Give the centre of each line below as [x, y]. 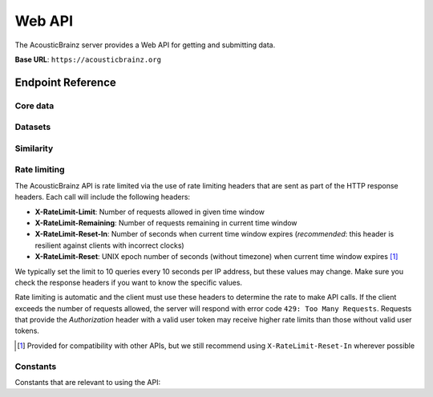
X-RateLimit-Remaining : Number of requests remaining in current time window [166, 223]
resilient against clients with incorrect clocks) [109, 245]
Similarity [34, 148]
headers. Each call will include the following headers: [103, 197]
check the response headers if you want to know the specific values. [129, 282]
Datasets [33, 127]
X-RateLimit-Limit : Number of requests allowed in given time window [150, 212]
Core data [34, 106]
